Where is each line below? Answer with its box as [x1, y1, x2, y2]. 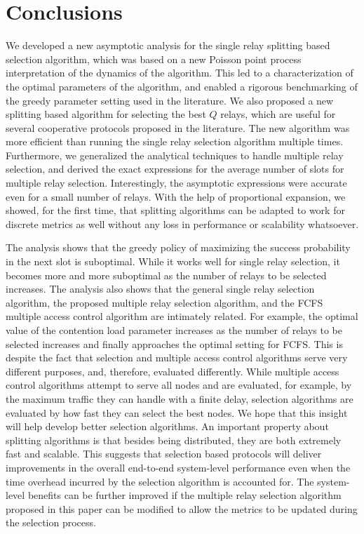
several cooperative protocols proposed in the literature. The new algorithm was [6, 120, 350, 135]
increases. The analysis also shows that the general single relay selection [6, 281, 315, 296]
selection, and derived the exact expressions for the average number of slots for [6, 161, 344, 176]
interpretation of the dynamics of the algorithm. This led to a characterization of [6, 65, 353, 80]
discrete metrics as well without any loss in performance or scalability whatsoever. [6, 216, 359, 231]
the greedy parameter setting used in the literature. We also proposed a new [6, 93, 334, 107]
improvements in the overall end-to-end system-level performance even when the [6, 460, 351, 474]
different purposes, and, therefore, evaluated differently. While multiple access [6, 363, 339, 378]
